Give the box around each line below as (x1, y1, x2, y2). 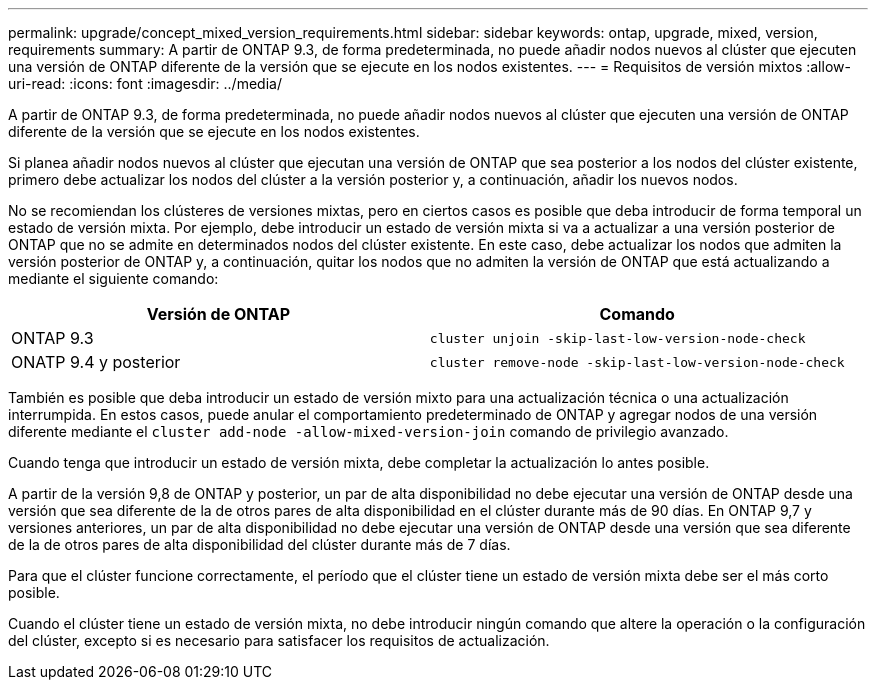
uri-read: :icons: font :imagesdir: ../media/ (8, 75, 282, 92)
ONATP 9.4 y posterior (11, 352, 181, 372)
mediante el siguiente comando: (8, 270, 219, 287)
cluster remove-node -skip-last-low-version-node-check (429, 354, 845, 370)
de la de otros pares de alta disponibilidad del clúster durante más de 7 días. (8, 536, 511, 553)
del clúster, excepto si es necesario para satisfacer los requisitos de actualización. (8, 632, 550, 649)
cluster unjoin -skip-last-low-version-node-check (429, 330, 806, 346)
